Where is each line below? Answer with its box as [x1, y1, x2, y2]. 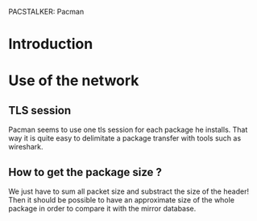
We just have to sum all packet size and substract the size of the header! [8, 186, 250, 196]
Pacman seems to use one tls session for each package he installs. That [8, 125, 248, 135]
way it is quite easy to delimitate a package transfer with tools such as [8, 133, 242, 143]
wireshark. [8, 142, 44, 152]
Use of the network [8, 72, 139, 90]
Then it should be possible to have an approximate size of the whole [8, 195, 235, 204]
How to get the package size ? [8, 165, 163, 179]
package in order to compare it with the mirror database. [8, 204, 197, 213]
